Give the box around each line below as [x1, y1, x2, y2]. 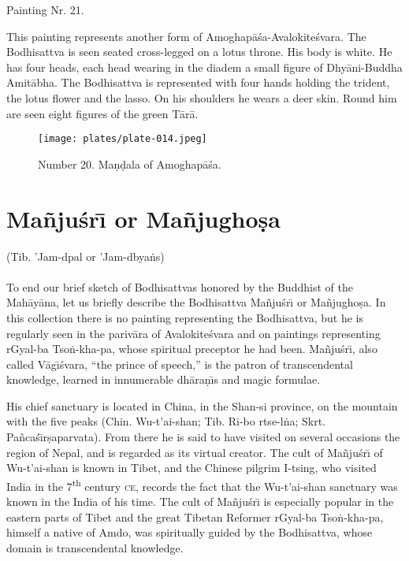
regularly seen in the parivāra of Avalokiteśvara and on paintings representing [6, 325, 381, 341]
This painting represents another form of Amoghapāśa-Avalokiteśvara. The [6, 28, 366, 44]
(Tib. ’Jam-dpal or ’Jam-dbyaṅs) [6, 247, 165, 264]
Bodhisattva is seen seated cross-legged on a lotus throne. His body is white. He [6, 43, 392, 60]
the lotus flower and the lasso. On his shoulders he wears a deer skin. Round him [6, 89, 397, 106]
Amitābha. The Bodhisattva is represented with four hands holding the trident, [6, 74, 390, 91]
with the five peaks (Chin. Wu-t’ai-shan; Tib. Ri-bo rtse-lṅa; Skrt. [6, 413, 325, 429]
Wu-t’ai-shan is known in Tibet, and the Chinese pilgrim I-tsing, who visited [6, 459, 377, 476]
